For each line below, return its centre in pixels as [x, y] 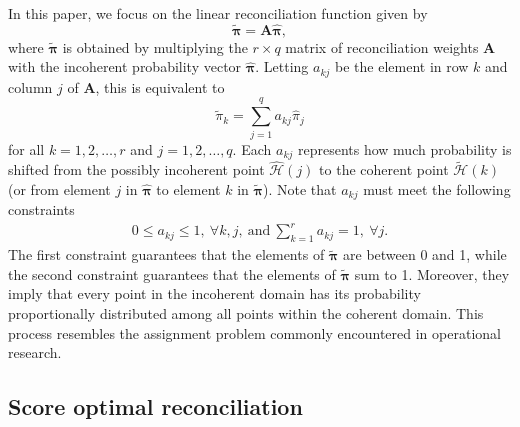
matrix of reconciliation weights [382, 46]
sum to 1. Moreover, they [432, 273]
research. [35, 352]
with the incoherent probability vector [125, 66]
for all [26, 148]
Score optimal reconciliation [155, 406]
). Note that [300, 188]
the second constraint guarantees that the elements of [172, 273]
